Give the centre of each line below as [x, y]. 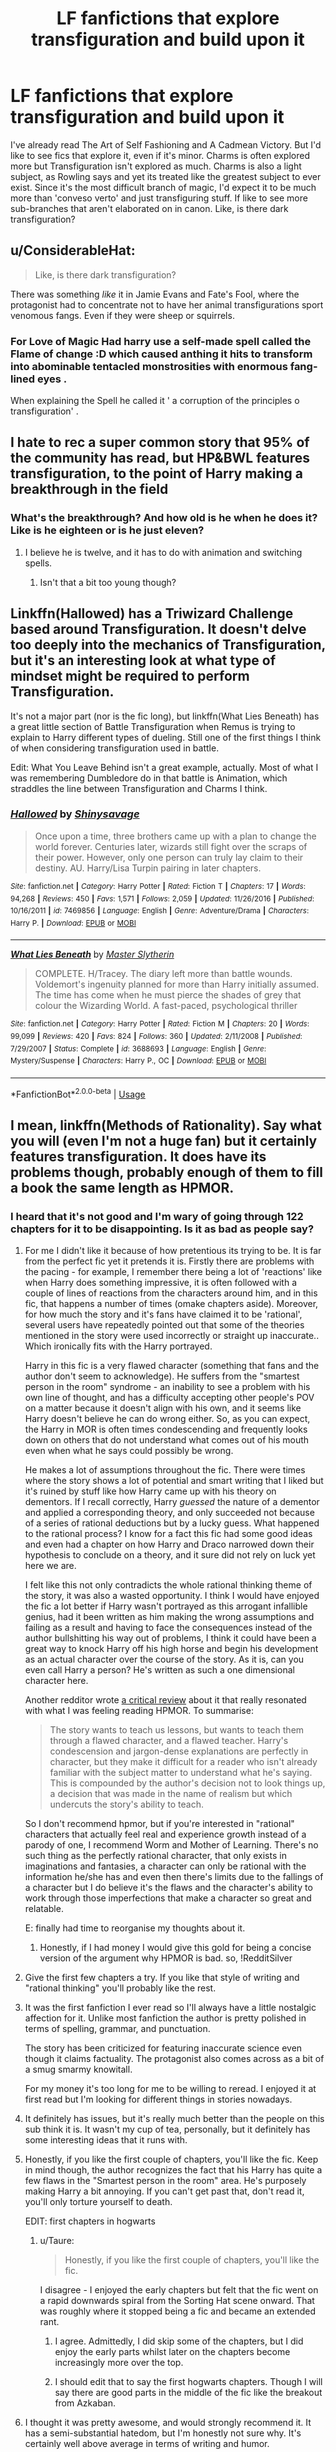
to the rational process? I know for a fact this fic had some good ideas [168, 1534]
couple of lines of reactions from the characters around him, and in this [171, 1293]
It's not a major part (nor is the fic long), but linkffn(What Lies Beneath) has [165, 716]
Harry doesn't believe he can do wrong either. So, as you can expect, [167, 1419]
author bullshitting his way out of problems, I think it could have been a [170, 1638]
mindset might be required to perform [130, 676]
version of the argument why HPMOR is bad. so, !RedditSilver [166, 1958]
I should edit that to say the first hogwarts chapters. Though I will [188, 2382]
